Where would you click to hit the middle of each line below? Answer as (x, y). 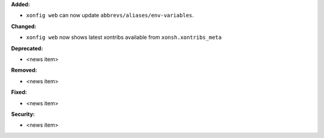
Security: (23, 114)
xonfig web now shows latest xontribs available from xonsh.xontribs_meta (124, 37)
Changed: (24, 26)
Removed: (24, 70)
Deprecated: (27, 48)
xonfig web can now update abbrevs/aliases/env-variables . (110, 16)
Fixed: (19, 92)
